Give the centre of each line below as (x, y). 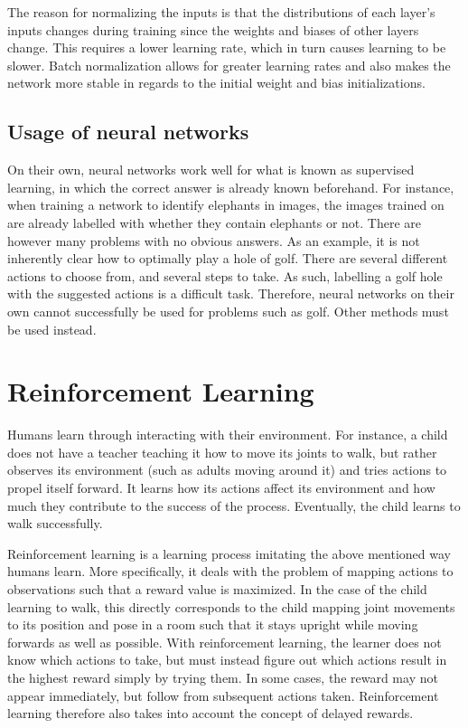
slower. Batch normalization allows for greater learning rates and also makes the (229, 65)
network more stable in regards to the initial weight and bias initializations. (216, 83)
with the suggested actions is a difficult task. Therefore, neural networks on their (231, 293)
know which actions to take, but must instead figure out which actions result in (227, 660)
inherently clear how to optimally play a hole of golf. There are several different (228, 258)
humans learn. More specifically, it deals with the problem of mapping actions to (230, 571)
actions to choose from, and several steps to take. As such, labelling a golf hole (225, 275)
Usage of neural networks (128, 132)
